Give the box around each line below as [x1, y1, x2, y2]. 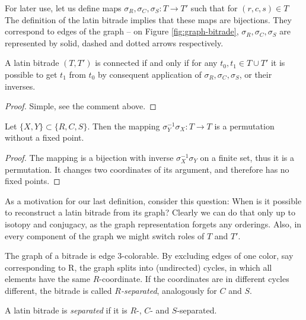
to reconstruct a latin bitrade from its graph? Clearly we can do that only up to [5, 206, 296, 218]
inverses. [5, 80, 36, 92]
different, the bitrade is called [5, 284, 112, 296]
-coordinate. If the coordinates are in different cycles [99, 273, 289, 285]
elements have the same [5, 273, 90, 285]
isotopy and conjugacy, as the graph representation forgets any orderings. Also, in [5, 217, 302, 230]
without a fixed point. [5, 131, 84, 144]
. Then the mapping [87, 119, 160, 132]
